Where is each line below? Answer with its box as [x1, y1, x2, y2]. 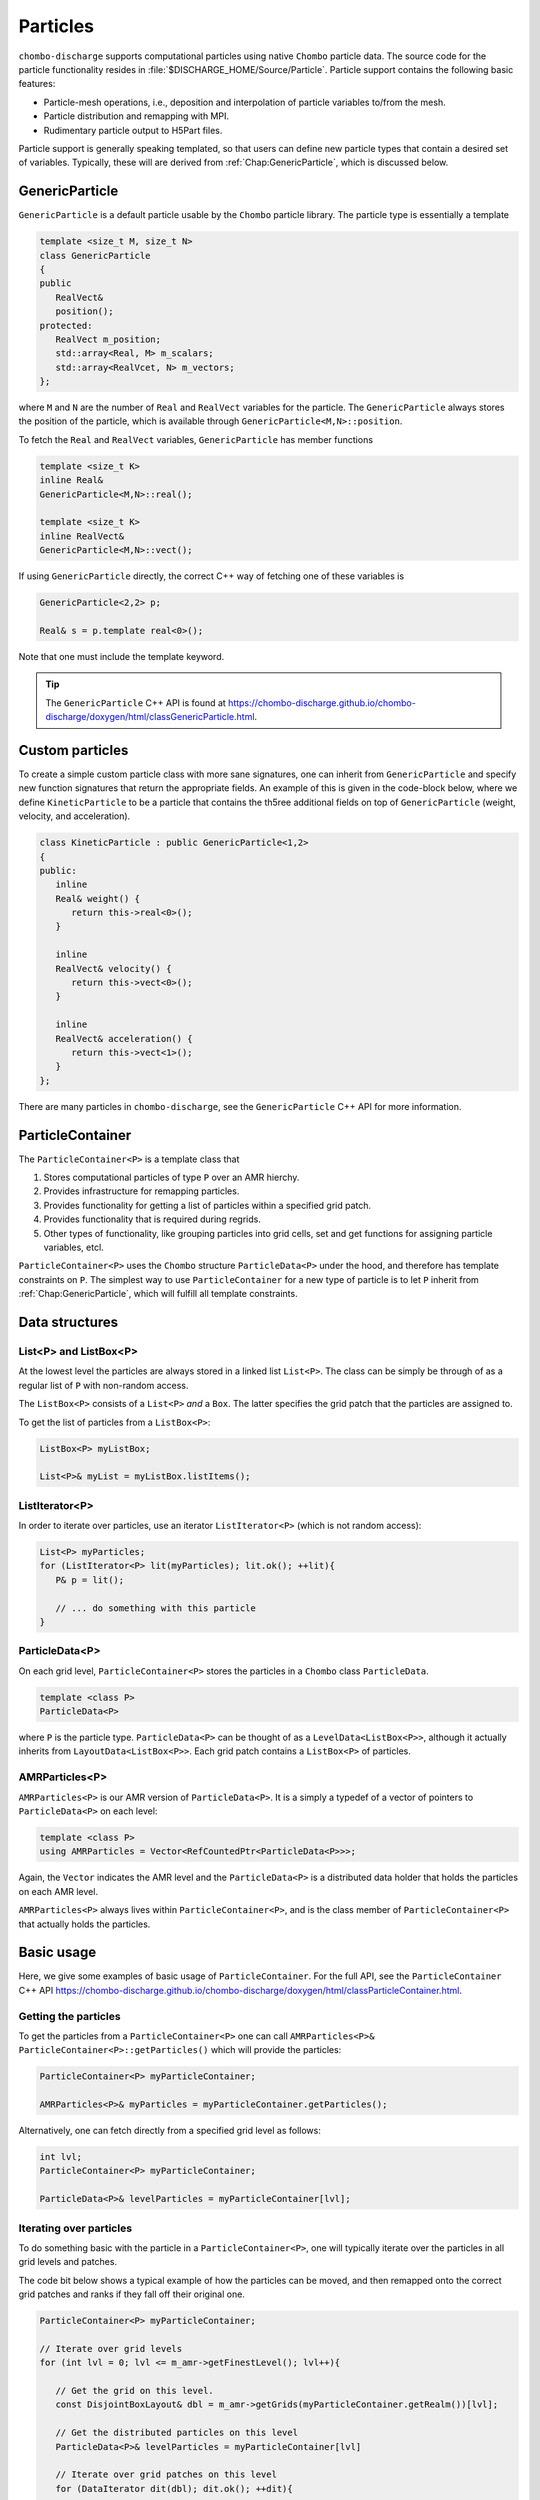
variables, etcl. [43, 1241, 104, 1254]
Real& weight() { [55, 893, 140, 904]
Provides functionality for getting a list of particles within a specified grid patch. [43, 1199, 372, 1211]
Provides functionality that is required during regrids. [43, 1213, 262, 1225]
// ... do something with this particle [55, 1602, 257, 1614]
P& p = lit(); [55, 1574, 125, 1585]
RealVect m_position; [55, 333, 162, 345]
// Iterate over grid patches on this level [55, 2469, 277, 2480]
